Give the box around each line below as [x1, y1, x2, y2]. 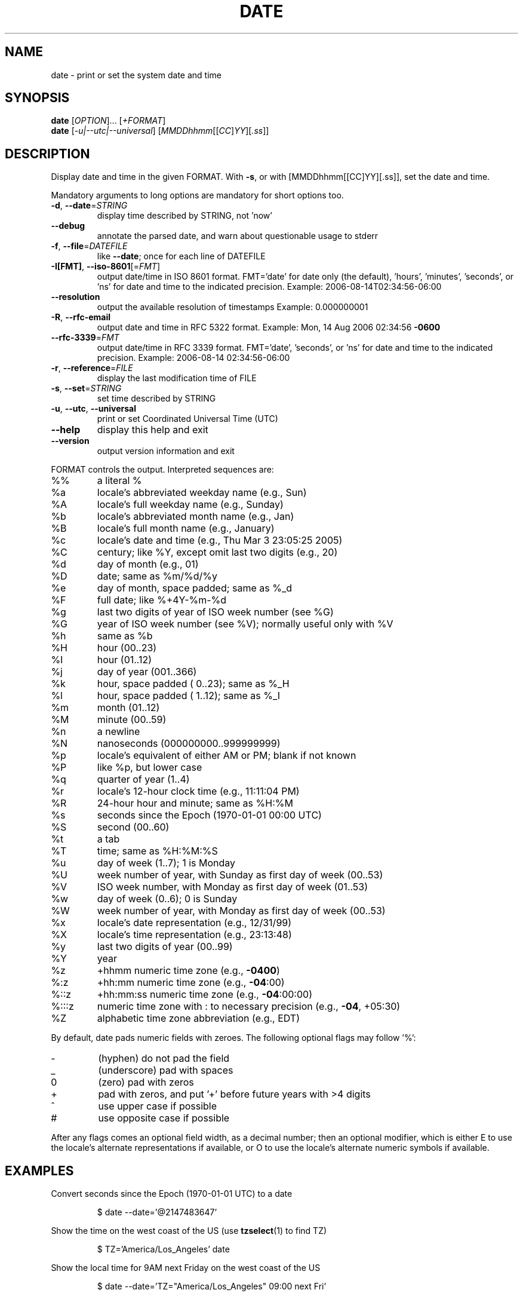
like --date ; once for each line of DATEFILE [97, 251, 266, 262]
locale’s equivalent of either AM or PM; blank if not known [97, 749, 356, 762]
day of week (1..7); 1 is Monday [97, 857, 235, 869]
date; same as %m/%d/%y [97, 570, 217, 583]
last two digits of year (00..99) [97, 940, 233, 953]
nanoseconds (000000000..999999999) [97, 737, 281, 750]
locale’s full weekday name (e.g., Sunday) [97, 498, 284, 511]
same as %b [97, 630, 153, 642]
